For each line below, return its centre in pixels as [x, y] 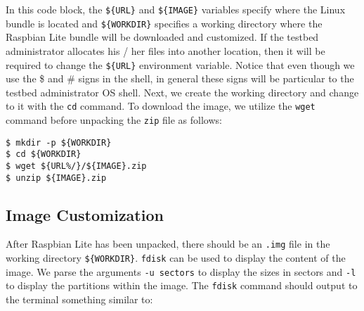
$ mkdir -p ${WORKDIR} [59, 142]
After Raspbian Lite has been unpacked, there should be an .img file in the [168, 244]
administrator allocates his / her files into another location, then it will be [165, 50]
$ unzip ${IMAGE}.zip [56, 178]
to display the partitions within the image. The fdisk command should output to [182, 285]
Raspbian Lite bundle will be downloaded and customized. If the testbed [162, 37]
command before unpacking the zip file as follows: [114, 120]
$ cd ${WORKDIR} [44, 154]
